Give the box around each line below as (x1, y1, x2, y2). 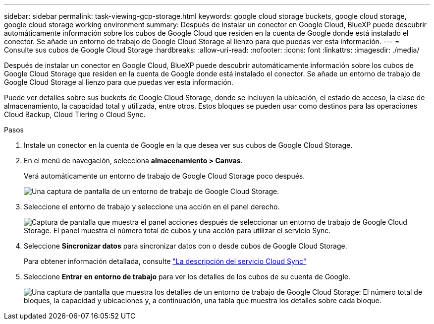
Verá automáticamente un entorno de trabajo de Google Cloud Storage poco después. (24, 172, 305, 180)
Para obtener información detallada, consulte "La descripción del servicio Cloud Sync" (24, 257, 307, 265)
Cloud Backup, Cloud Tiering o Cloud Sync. (4, 110, 146, 119)
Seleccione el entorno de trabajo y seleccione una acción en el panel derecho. (24, 202, 280, 211)
